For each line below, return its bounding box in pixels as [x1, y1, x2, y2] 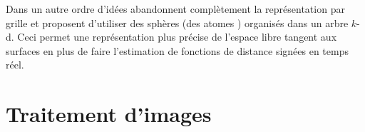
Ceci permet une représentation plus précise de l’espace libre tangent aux [17, 29, 337, 44]
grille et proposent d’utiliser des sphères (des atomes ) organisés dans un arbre [6, 15, 349, 30]
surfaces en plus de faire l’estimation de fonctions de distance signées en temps [6, 43, 349, 58]
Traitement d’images [6, 99, 212, 128]
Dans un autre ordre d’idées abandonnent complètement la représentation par [6, 1, 345, 16]
